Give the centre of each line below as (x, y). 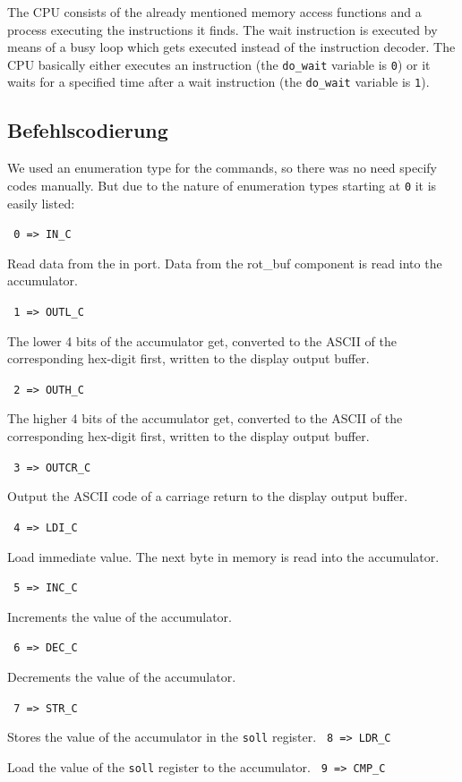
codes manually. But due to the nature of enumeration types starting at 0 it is (222, 185)
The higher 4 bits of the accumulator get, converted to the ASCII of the (205, 418)
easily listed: (41, 203)
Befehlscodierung (88, 130)
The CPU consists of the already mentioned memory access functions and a (214, 12)
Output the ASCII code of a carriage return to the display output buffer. (208, 496)
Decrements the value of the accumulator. (122, 677)
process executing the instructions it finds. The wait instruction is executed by (222, 29)
